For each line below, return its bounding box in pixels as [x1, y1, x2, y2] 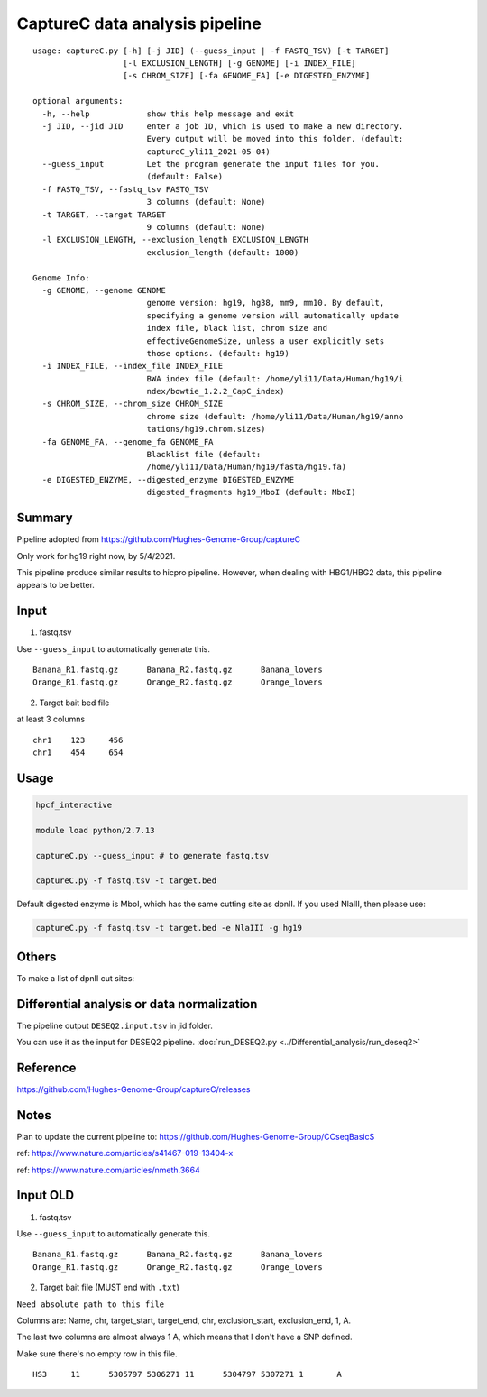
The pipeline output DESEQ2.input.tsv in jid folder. [16, 1020, 214, 1031]
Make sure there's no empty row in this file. [16, 1348, 178, 1359]
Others [16, 949, 57, 964]
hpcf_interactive [35, 799, 113, 810]
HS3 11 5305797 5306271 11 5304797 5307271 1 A [32, 1369, 342, 1380]
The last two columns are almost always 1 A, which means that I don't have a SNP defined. [16, 1331, 353, 1343]
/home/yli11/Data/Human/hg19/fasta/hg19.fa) [146, 462, 347, 473]
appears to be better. [16, 580, 95, 591]
